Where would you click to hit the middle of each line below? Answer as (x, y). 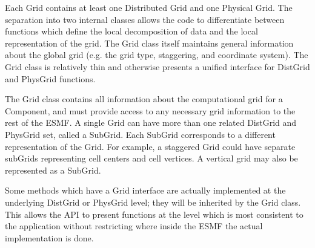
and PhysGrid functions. (50, 78)
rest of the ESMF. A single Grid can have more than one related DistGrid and (151, 122)
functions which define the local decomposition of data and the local (131, 31)
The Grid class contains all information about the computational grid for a (144, 99)
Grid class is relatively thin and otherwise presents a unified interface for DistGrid (157, 66)
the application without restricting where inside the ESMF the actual (134, 226)
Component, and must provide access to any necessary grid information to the (150, 110)
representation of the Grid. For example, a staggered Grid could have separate (150, 146)
